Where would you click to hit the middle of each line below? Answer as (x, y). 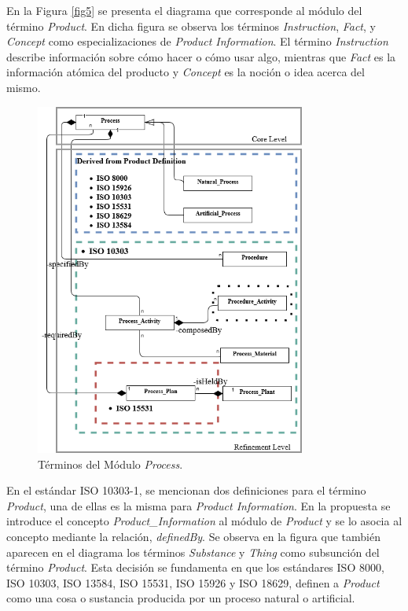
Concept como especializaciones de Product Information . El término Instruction (197, 41)
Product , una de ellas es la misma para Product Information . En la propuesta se (198, 505)
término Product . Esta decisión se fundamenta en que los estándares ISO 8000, (195, 567)
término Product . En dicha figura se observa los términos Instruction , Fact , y (191, 26)
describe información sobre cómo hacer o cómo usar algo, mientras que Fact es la (201, 56)
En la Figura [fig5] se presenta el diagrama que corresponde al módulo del (184, 10)
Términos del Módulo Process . (110, 464)
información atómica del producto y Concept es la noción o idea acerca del (186, 72)
